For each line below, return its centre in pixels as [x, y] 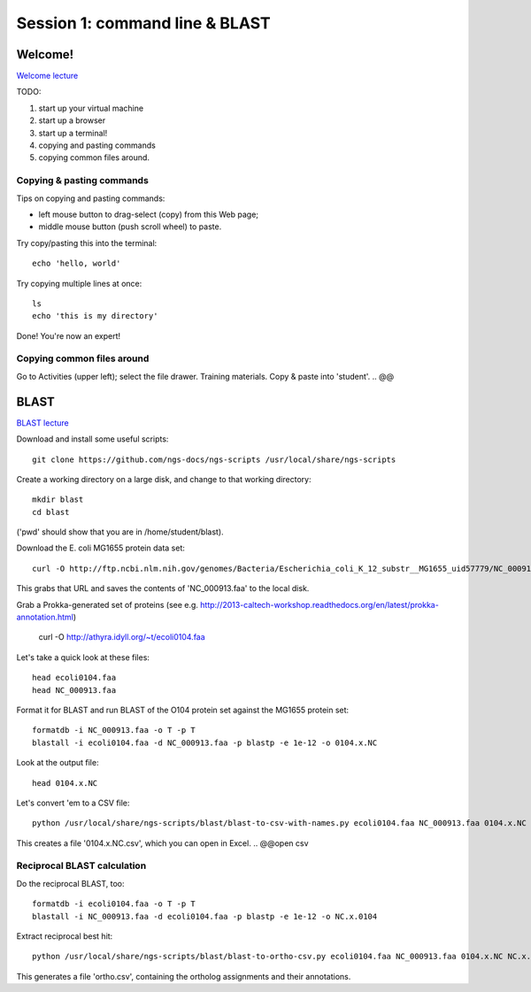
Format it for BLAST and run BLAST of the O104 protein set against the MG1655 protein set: [183, 710]
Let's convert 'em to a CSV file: [73, 803]
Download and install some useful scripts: [92, 439]
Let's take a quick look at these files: [83, 657]
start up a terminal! [73, 133]
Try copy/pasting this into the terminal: [87, 242]
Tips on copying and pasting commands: [91, 198]
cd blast [51, 512]
